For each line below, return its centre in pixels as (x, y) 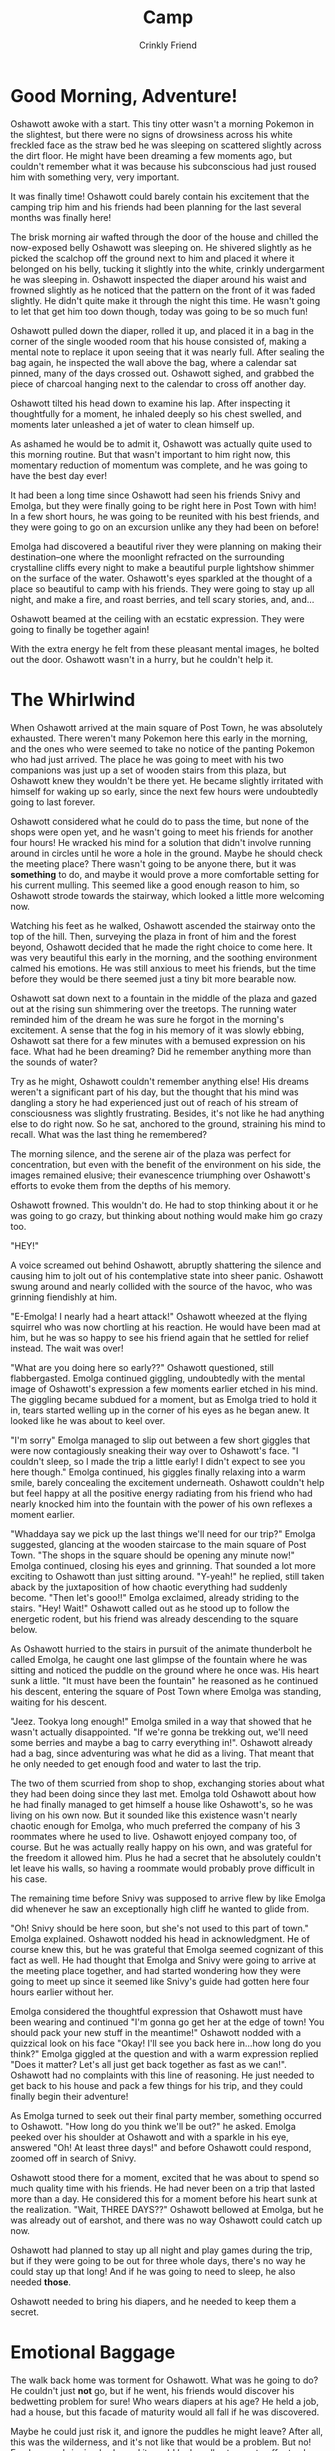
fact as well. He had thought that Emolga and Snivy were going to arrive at (163, 1960)
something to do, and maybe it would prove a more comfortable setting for (165, 874)
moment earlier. (42, 1514)
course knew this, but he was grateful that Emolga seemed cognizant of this (167, 1949)
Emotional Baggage (93, 2352)
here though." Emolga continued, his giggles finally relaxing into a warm (158, 1472)
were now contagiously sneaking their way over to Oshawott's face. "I (154, 1450)
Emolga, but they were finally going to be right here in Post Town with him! (163, 505)
